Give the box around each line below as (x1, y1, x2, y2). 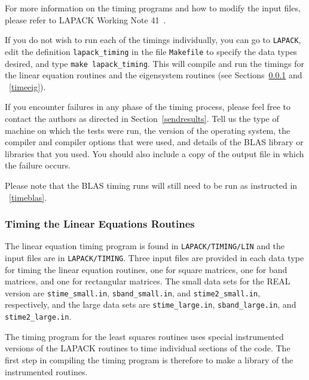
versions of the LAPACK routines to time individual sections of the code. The (5, 342, 290, 354)
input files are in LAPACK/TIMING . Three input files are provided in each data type (5, 251, 304, 263)
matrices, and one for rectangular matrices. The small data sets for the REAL (5, 275, 290, 287)
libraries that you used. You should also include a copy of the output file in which (5, 147, 304, 160)
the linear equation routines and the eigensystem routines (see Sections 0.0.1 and (5, 69, 302, 81)
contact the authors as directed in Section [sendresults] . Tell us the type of (5, 112, 279, 124)
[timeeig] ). (9, 80, 46, 93)
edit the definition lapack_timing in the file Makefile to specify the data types (5, 45, 297, 57)
